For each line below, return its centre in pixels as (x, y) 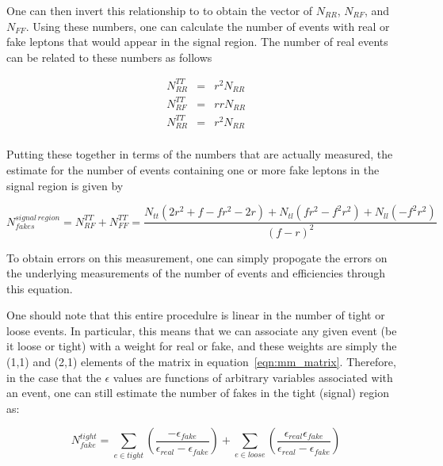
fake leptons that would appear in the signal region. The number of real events (197, 42)
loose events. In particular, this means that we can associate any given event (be (202, 330)
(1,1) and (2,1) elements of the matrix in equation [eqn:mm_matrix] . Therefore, (201, 362)
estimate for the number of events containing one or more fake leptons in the (193, 169)
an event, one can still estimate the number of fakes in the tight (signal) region (198, 393)
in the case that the (54, 377)
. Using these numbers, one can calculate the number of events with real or (208, 26)
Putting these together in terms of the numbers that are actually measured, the (200, 154)
